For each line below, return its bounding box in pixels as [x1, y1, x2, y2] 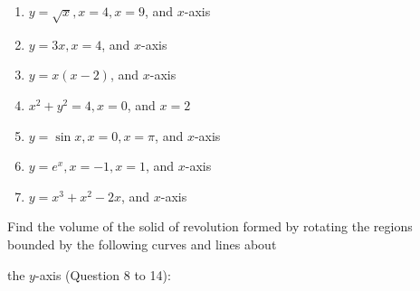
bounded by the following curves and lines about [7, 234, 277, 253]
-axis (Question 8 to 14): [34, 265, 171, 284]
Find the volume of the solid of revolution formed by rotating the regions [7, 217, 413, 236]
